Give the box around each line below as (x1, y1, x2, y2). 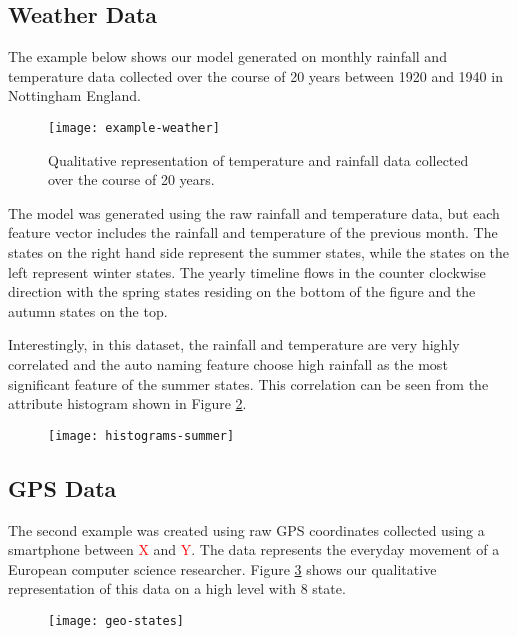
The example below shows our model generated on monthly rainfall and (8, 46, 447, 67)
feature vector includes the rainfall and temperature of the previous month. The (8, 222, 498, 243)
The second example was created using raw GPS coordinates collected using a (8, 519, 485, 540)
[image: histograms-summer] (48, 428, 235, 443)
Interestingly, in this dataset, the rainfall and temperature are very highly (8, 334, 460, 355)
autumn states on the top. (8, 300, 168, 321)
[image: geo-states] (48, 614, 185, 628)
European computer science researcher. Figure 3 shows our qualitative (8, 558, 437, 579)
